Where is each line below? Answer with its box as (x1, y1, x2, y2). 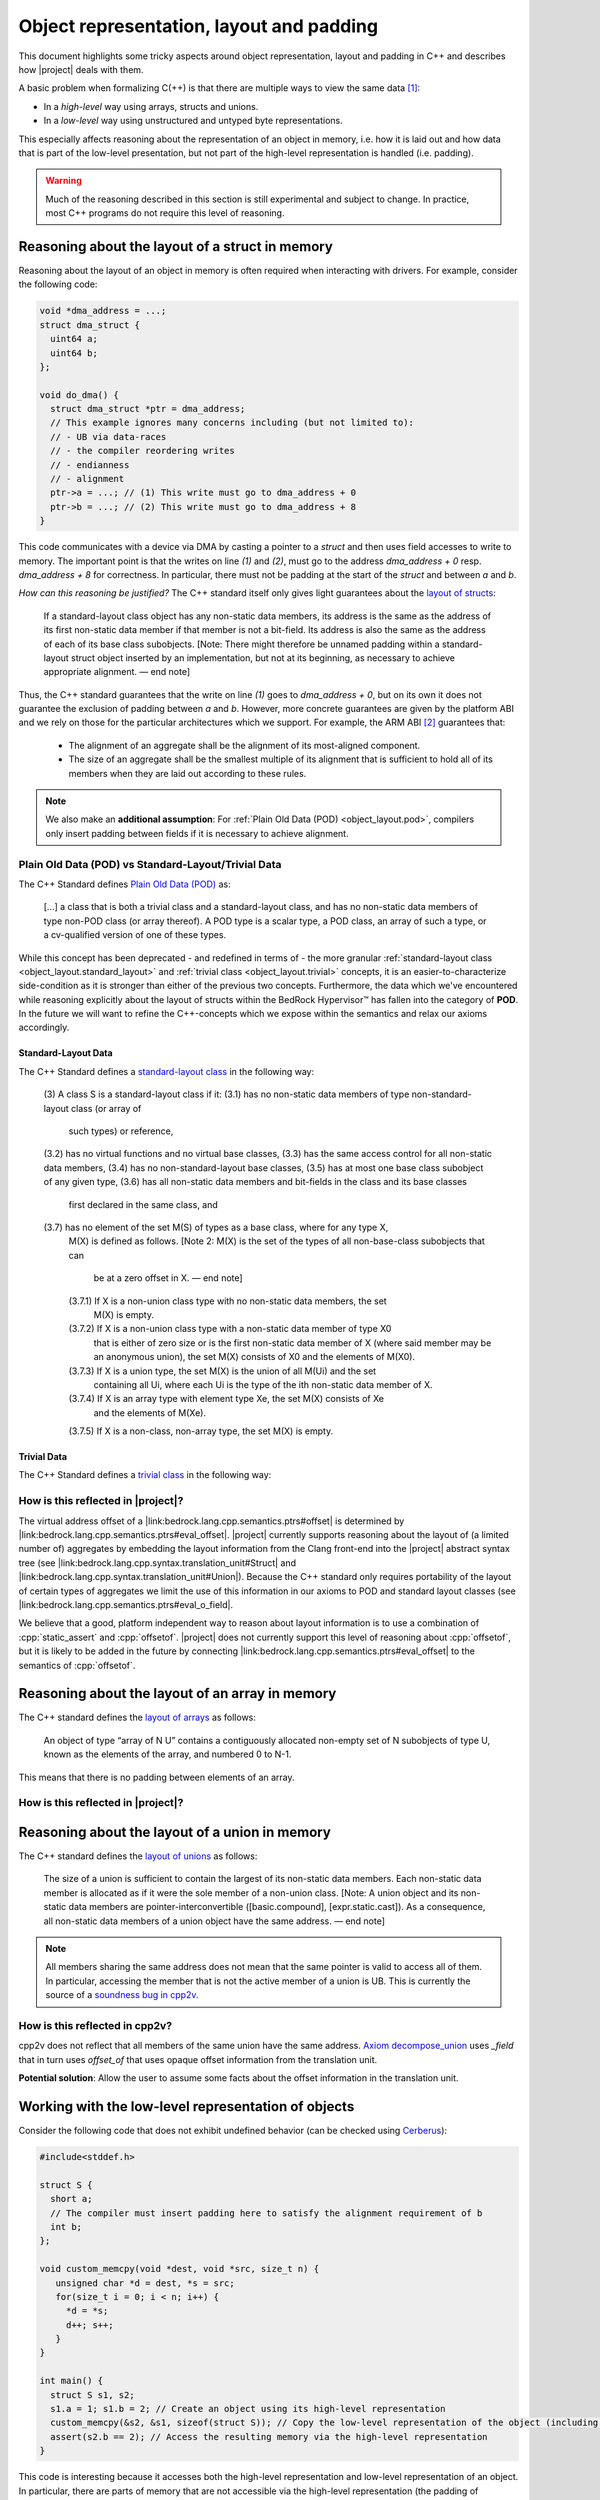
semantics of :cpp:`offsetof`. (18, 1659, 136, 1671)
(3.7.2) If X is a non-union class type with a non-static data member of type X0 (68, 1323, 392, 1335)
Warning (45, 175, 82, 187)
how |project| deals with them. (18, 63, 144, 75)
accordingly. (18, 1021, 70, 1034)
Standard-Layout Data (18, 1047, 114, 1059)
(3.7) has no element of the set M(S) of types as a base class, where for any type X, (43, 1221, 389, 1233)
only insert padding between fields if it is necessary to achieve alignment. (45, 827, 349, 839)
